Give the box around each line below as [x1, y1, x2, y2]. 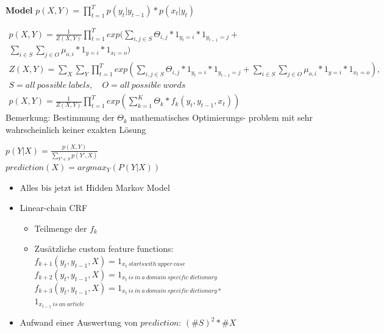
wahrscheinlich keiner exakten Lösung [5, 123, 146, 135]
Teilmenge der [34, 221, 87, 234]
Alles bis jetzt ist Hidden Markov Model [20, 181, 170, 193]
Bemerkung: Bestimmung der [5, 111, 115, 124]
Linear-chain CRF [20, 201, 88, 214]
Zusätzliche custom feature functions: [34, 242, 174, 255]
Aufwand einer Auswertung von [20, 316, 138, 329]
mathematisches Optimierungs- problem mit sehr [130, 111, 313, 124]
